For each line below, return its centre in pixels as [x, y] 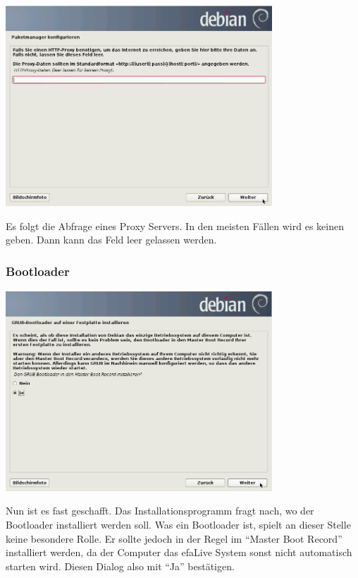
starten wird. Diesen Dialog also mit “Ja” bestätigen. [120, 566]
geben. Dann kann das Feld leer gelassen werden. [111, 240]
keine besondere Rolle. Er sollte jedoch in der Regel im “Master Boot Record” [174, 538]
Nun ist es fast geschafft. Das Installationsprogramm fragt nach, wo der [160, 511]
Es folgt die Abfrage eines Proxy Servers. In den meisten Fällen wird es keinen [175, 225]
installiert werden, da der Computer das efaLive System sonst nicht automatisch [179, 552]
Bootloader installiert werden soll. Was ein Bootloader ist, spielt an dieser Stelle [178, 525]
